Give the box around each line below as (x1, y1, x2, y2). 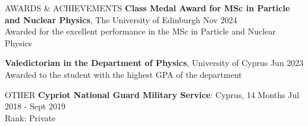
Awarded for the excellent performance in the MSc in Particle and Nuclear (5, 25, 276, 37)
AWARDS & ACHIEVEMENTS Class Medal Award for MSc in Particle (5, 2, 290, 14)
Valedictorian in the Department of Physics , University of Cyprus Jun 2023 (5, 56, 304, 69)
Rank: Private (5, 111, 56, 124)
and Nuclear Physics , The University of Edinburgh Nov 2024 (5, 13, 237, 26)
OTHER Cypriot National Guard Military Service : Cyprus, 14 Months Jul (5, 88, 300, 100)
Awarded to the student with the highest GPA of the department (5, 68, 242, 80)
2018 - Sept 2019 (5, 100, 65, 112)
